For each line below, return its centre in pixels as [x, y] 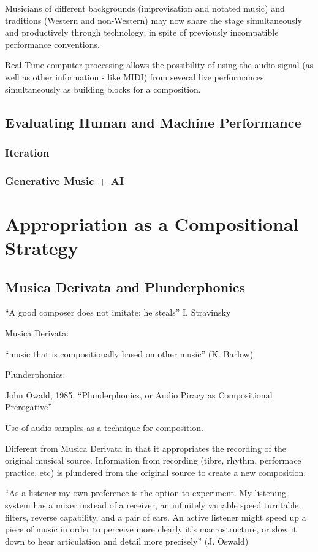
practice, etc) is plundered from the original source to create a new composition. [156, 472]
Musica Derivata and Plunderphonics [125, 286]
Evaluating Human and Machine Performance [153, 122]
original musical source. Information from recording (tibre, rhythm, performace [153, 460]
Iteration [27, 152]
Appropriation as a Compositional [152, 223]
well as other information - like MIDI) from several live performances [134, 76]
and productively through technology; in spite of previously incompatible [142, 32]
